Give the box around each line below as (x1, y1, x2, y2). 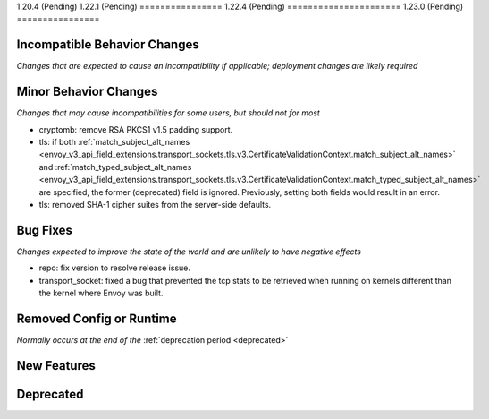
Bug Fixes (16, 222, 73, 237)
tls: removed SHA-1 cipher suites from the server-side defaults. (38, 199, 272, 209)
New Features (16, 358, 96, 373)
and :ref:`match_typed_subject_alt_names (38, 161, 192, 172)
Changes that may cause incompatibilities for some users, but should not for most (16, 107, 321, 118)
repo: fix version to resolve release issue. (38, 262, 191, 273)
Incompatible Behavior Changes (16, 37, 200, 53)
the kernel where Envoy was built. (38, 287, 164, 299)
